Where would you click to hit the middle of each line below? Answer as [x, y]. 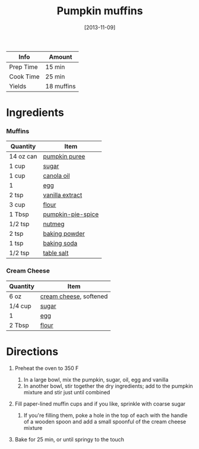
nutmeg [54, 224]
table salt [56, 253]
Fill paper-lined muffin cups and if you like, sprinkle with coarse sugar [100, 404]
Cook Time [24, 77]
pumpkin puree [64, 157]
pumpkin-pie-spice [71, 214]
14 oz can [23, 157]
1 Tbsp [19, 214]
